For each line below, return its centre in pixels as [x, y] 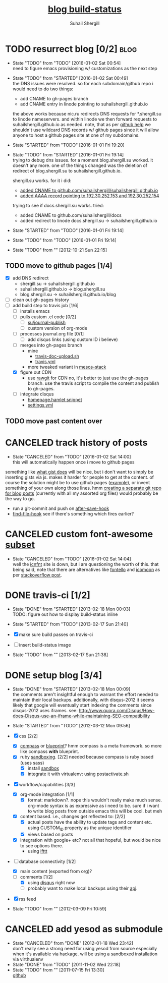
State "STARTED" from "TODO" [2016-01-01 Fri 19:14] [68, 230]
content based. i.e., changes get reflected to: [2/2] [72, 816]
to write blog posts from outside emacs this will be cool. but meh [95, 811]
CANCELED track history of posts [76, 443]
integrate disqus [37, 394]
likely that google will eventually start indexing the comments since [82, 705]
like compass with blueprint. [49, 751]
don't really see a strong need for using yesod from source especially [85, 948]
